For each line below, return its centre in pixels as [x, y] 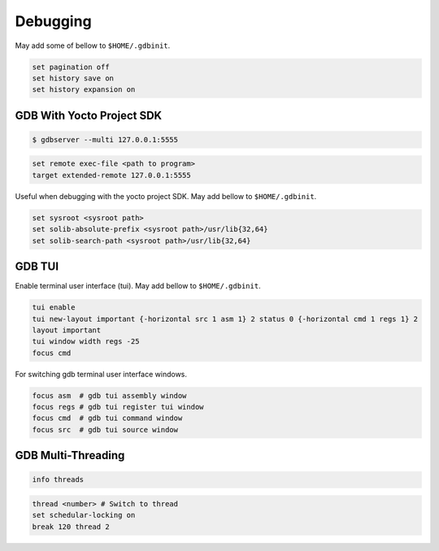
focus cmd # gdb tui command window [107, 418]
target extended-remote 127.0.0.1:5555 [111, 175]
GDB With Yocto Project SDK [89, 115]
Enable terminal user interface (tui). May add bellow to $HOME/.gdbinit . [138, 286]
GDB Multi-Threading [70, 456]
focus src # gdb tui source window [105, 430]
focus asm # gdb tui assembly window [109, 395]
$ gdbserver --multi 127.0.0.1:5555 [105, 139]
